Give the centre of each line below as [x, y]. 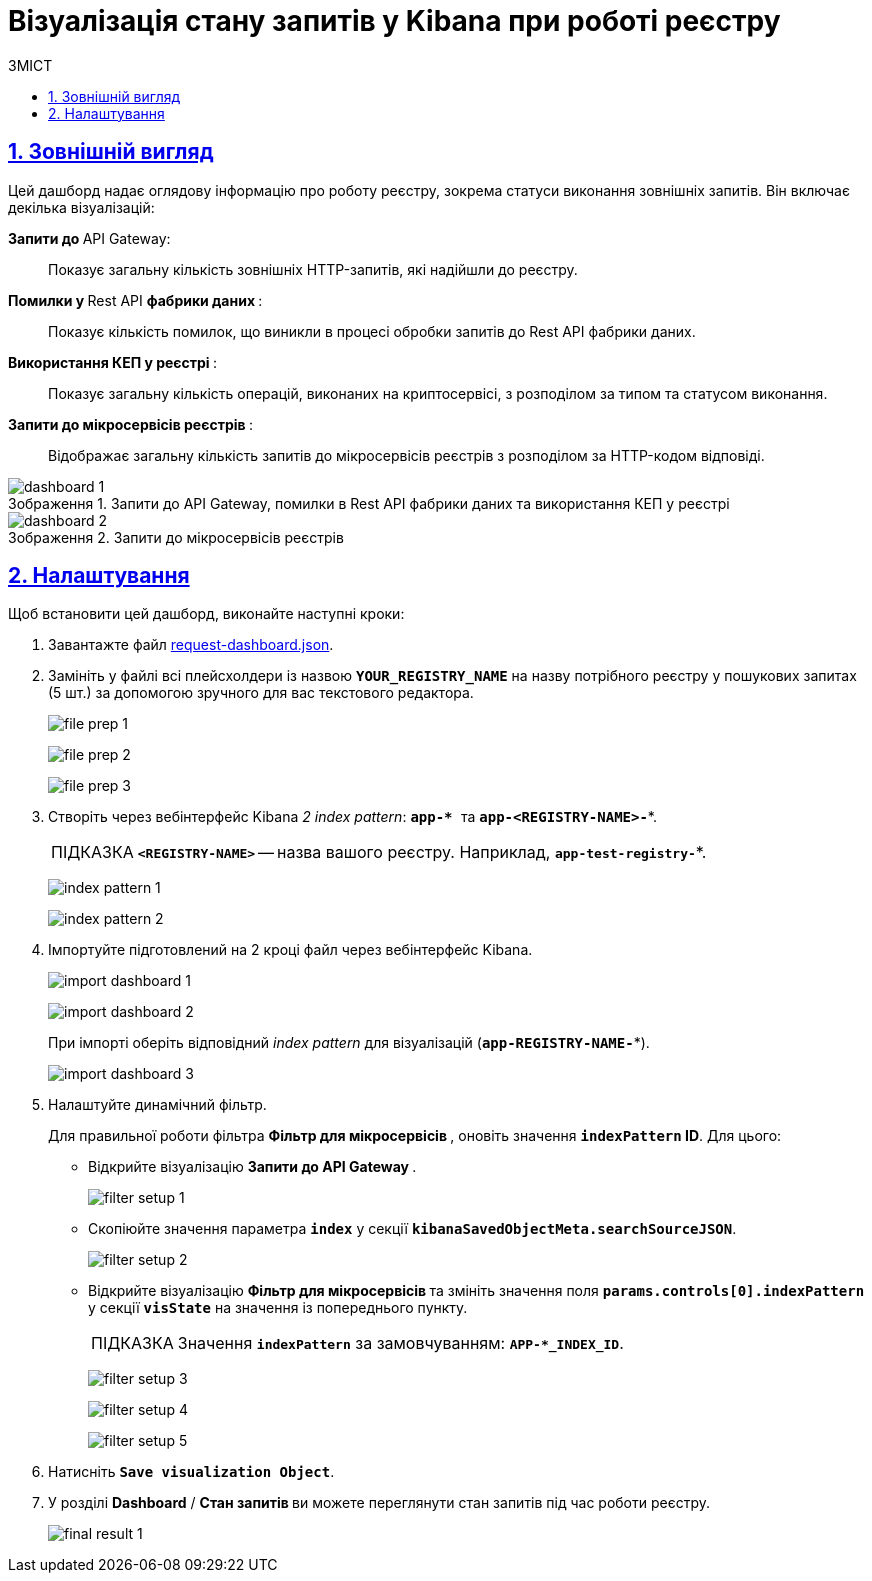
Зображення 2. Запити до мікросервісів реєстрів [176, 537]
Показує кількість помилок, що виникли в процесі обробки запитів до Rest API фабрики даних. [372, 331]
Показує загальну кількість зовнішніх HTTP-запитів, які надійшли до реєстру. [313, 269]
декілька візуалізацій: [81, 207]
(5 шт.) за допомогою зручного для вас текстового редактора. [261, 693]
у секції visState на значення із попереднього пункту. [278, 1308]
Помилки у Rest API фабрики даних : [135, 300]
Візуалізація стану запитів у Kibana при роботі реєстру [394, 21]
